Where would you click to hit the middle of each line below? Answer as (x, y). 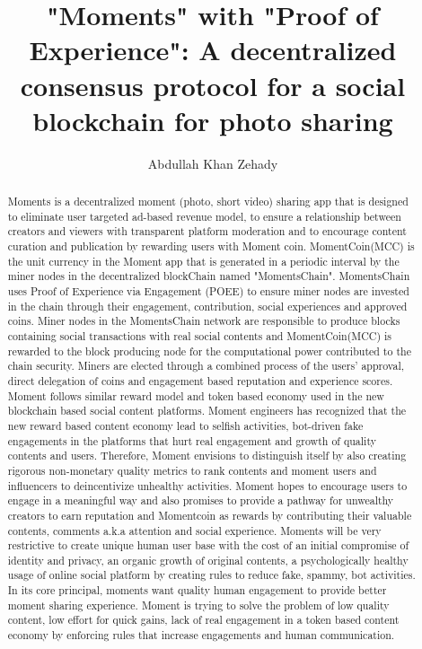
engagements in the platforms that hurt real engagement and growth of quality (192, 440)
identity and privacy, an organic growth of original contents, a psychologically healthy (208, 560)
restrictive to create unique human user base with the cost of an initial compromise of (208, 545)
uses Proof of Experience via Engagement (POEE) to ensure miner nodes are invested (208, 291)
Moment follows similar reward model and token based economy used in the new (196, 395)
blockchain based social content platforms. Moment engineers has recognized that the (207, 411)
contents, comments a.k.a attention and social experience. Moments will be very (194, 530)
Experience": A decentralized (213, 50)
